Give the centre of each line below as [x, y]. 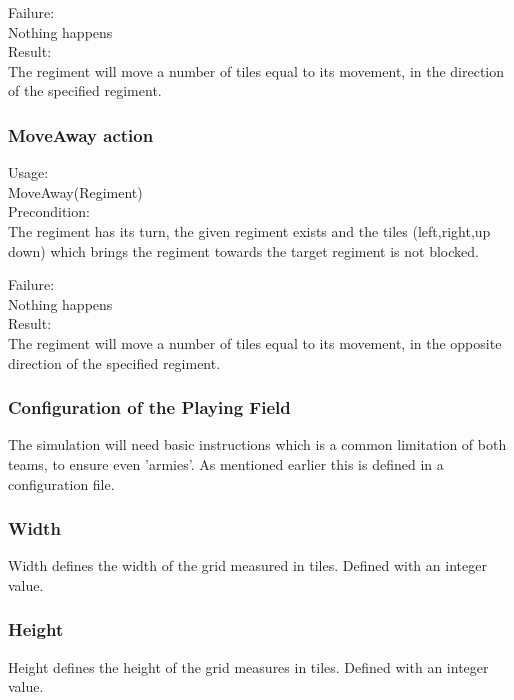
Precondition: [49, 211]
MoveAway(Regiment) [75, 191]
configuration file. [61, 483]
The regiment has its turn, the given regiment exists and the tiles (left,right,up [249, 230]
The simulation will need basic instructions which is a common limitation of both [257, 444]
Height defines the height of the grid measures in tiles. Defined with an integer [248, 666]
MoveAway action [81, 134]
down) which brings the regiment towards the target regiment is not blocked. [243, 250]
